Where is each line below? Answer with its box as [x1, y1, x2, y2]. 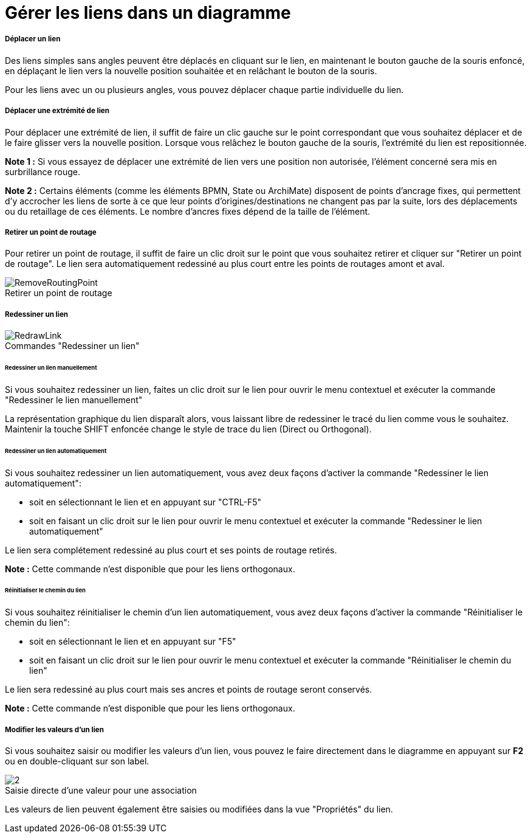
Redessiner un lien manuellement [5, 364, 97, 371]
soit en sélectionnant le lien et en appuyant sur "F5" [29, 636, 236, 647]
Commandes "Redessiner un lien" [5, 341, 140, 351]
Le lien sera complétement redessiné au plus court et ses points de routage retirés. [5, 544, 337, 555]
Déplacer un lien [5, 35, 61, 44]
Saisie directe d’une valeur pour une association [5, 784, 197, 795]
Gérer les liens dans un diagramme [5, 2, 291, 23]
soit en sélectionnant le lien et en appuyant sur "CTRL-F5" [29, 496, 262, 507]
